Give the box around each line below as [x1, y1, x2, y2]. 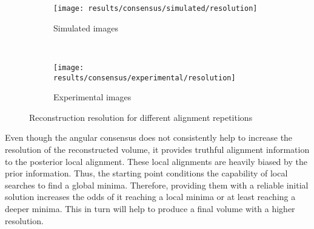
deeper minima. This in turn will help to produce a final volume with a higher [5, 202, 295, 214]
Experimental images [53, 91, 132, 103]
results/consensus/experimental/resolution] [53, 73, 236, 82]
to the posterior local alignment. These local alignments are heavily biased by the [5, 155, 307, 167]
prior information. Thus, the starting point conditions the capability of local [5, 167, 288, 179]
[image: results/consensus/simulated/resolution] [53, 4, 258, 13]
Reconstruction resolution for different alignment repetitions [29, 111, 253, 123]
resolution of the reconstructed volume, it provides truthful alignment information [5, 143, 310, 155]
